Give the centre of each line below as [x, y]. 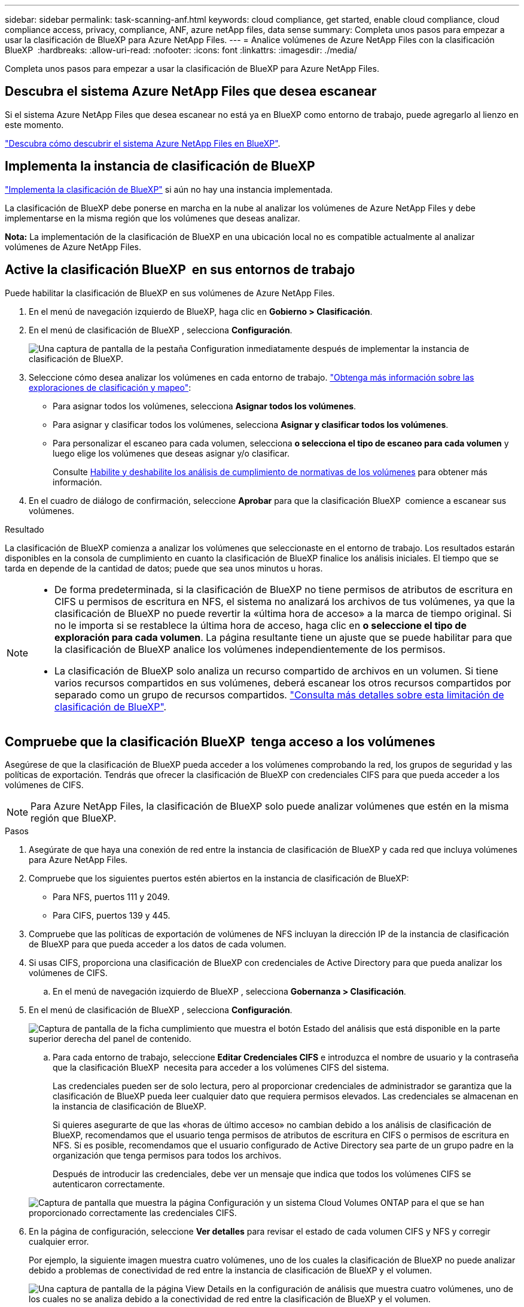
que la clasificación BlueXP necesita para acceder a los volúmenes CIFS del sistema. [221, 1068]
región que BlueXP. [74, 818]
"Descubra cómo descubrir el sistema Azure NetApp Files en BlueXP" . [143, 143]
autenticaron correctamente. [109, 1184]
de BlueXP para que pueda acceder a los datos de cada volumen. [158, 944]
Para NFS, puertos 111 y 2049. [111, 897]
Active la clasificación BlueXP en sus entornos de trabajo [180, 270]
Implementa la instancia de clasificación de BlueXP [160, 166]
